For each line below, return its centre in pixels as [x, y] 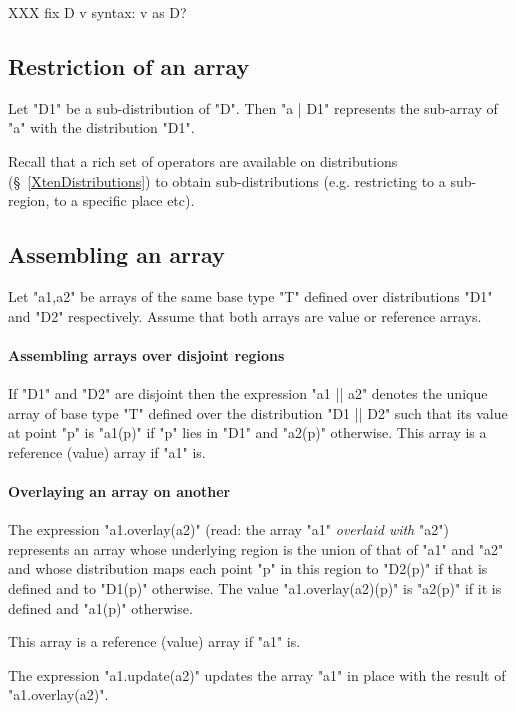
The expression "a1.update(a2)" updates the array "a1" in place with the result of [257, 674]
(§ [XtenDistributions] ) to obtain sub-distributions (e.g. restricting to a [227, 180]
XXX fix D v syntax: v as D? [97, 12]
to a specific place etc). [124, 200]
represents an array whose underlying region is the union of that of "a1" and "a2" [256, 548]
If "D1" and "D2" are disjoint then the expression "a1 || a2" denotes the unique [248, 392]
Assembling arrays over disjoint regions [146, 354]
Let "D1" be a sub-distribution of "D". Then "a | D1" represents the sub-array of [253, 107]
